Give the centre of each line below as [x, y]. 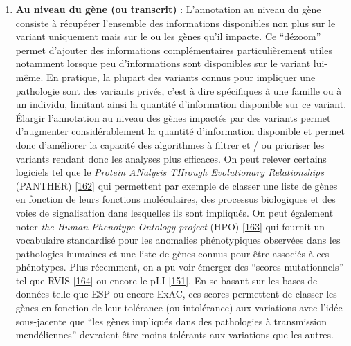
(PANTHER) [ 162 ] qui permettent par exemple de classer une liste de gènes [177, 185]
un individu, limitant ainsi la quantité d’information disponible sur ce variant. [181, 104]
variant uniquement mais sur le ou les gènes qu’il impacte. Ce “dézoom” [168, 36]
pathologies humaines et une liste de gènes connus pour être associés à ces [172, 253]
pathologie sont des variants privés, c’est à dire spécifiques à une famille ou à [179, 90]
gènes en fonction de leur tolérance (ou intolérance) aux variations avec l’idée [179, 308]
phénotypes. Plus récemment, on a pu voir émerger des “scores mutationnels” [180, 267]
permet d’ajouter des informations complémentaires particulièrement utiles [174, 49]
